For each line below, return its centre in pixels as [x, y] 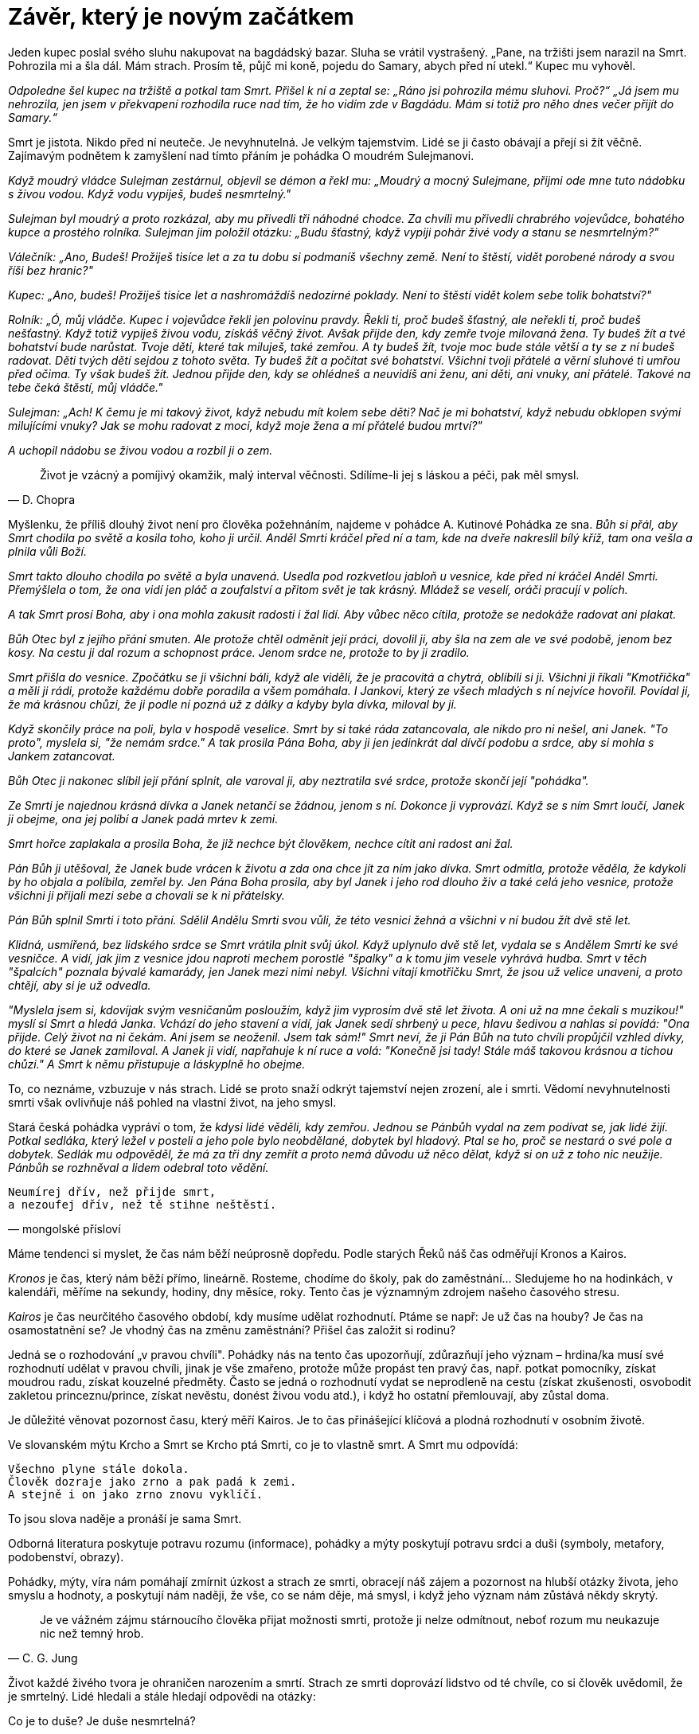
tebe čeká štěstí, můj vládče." [86, 387]
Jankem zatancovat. [62, 756]
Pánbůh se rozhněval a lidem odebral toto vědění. [139, 1167]
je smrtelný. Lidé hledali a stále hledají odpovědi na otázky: [162, 1696]
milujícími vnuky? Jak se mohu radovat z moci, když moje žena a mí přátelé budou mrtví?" [245, 425]
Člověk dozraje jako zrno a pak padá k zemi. [152, 1481]
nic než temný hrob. [92, 1633]
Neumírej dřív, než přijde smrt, [112, 1191]
